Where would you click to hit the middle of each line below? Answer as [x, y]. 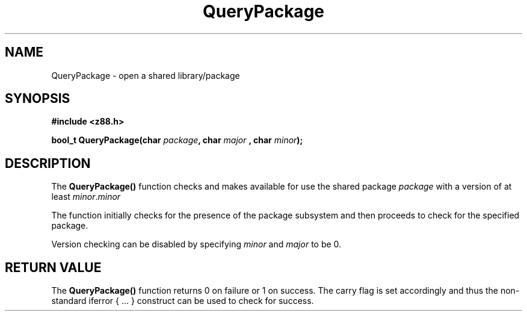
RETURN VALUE [53, 267]
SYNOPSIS [38, 99]
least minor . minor [86, 197]
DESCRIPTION [48, 163]
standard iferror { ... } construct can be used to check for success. [183, 301]
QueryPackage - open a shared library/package [146, 75]
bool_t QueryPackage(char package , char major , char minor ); [177, 140]
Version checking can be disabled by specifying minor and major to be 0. [196, 244]
